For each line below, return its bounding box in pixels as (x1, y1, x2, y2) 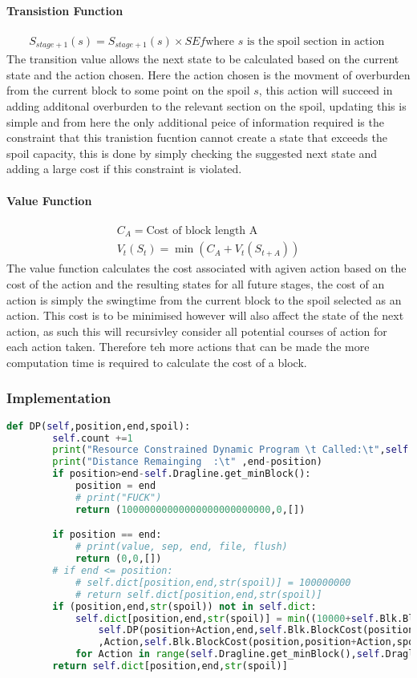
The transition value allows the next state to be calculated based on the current (6, 50, 399, 67)
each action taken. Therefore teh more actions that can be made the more (6, 338, 370, 355)
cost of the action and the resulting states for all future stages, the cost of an (6, 275, 385, 292)
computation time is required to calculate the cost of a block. (6, 353, 307, 370)
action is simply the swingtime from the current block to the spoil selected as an (6, 291, 402, 308)
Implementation (6, 388, 111, 408)
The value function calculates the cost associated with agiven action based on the (6, 260, 407, 276)
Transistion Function (6, 2, 123, 18)
